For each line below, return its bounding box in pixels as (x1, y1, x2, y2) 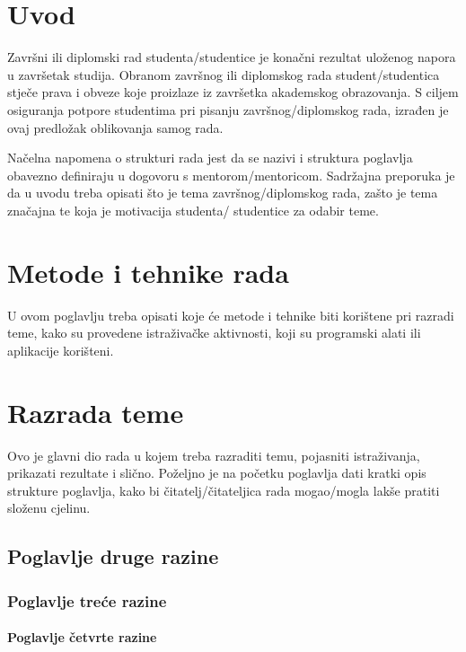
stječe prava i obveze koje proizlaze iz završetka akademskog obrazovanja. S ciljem (7, 83, 459, 101)
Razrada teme (7, 393, 184, 430)
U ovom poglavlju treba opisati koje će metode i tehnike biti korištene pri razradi (7, 305, 454, 324)
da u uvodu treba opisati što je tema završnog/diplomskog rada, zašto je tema (7, 183, 438, 202)
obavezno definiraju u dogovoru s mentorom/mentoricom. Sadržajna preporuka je (7, 165, 455, 184)
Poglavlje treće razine (7, 589, 167, 612)
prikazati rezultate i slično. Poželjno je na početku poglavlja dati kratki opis (7, 463, 426, 482)
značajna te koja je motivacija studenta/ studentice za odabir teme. (7, 200, 379, 219)
